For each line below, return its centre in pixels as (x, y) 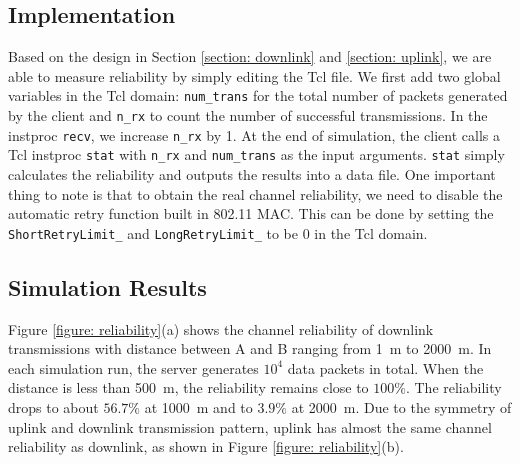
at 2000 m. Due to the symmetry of (401, 407)
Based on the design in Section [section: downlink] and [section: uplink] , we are (250, 56)
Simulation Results (107, 286)
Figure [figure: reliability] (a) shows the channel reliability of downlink (221, 328)
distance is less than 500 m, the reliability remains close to (188, 387)
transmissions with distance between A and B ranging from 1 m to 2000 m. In (250, 348)
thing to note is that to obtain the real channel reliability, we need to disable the (255, 193)
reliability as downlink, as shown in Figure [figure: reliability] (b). (206, 446)
